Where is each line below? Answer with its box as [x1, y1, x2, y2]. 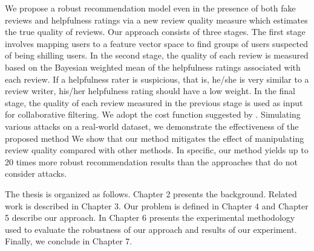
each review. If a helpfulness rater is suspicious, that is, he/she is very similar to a [5, 72, 309, 85]
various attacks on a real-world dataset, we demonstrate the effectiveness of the [5, 119, 299, 132]
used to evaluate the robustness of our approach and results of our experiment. [5, 223, 297, 235]
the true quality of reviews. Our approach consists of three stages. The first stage [5, 25, 306, 38]
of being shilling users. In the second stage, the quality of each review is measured [5, 49, 309, 62]
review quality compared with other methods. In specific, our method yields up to [5, 144, 309, 156]
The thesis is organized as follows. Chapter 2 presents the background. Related [5, 187, 297, 200]
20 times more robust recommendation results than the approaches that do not [5, 155, 298, 168]
